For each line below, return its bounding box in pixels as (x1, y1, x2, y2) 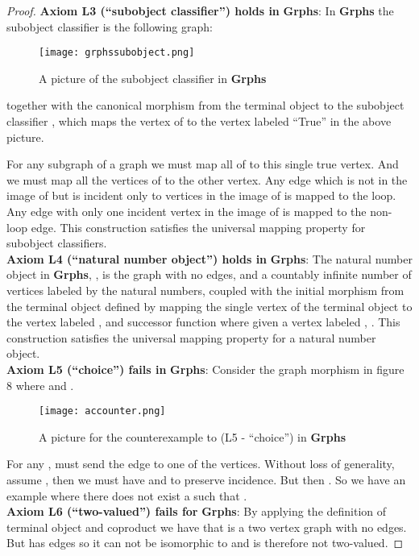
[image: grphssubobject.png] (39, 47, 195, 59)
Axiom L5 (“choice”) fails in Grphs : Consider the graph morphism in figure (6, 360, 404, 377)
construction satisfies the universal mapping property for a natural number (6, 329, 376, 346)
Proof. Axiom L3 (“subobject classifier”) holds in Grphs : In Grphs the (6, 2, 394, 19)
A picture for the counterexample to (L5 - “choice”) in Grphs (39, 428, 346, 445)
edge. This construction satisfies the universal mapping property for (31, 218, 366, 235)
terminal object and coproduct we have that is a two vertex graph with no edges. (6, 518, 407, 535)
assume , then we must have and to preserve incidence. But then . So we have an (6, 471, 406, 488)
